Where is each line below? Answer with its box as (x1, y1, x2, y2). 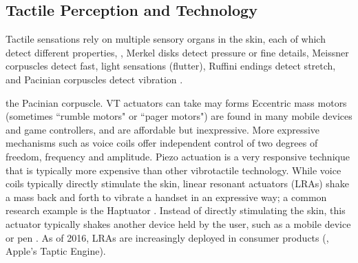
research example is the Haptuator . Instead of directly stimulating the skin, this (6, 203, 346, 218)
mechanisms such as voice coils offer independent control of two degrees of (6, 136, 318, 150)
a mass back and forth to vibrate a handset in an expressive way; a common (6, 189, 327, 204)
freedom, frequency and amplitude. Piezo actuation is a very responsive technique (6, 149, 350, 163)
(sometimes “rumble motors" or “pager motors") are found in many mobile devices (6, 109, 352, 123)
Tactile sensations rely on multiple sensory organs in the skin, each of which (6, 32, 326, 46)
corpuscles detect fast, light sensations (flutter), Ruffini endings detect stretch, (6, 59, 336, 73)
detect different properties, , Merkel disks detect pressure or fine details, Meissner (6, 45, 349, 59)
